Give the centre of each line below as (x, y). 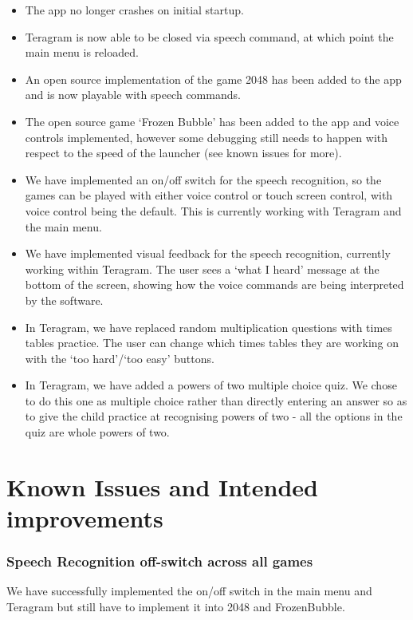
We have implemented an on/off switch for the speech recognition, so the (203, 179)
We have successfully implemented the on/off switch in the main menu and (189, 591)
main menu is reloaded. (82, 52)
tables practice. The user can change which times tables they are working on (212, 343)
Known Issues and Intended (162, 486)
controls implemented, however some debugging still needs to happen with (206, 137)
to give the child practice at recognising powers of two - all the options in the (214, 416)
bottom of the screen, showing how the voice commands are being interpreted (214, 284)
